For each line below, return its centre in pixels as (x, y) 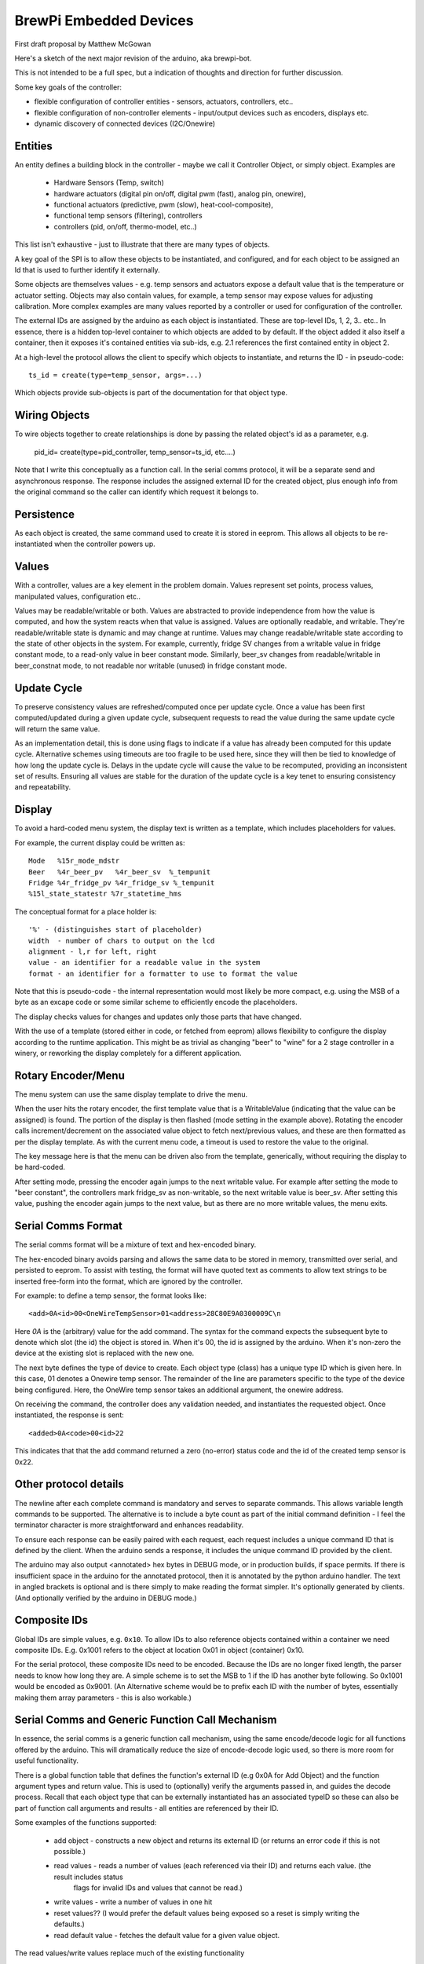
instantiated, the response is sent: (69, 1415)
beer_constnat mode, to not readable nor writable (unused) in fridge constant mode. (151, 665)
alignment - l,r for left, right (93, 951)
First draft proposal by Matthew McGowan (83, 44)
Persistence (44, 514)
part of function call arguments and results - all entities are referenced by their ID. (146, 1808)
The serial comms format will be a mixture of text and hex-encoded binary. (135, 1244)
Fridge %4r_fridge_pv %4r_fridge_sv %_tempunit (122, 883)
